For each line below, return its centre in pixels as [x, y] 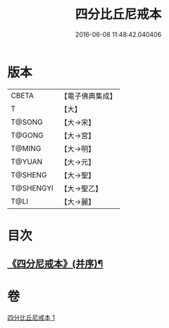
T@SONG [27, 122]
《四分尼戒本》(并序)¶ [55, 264]
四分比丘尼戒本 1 [31, 317]
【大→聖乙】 [81, 188]
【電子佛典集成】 [89, 96]
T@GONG [27, 135]
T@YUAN [27, 162]
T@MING [26, 148]
